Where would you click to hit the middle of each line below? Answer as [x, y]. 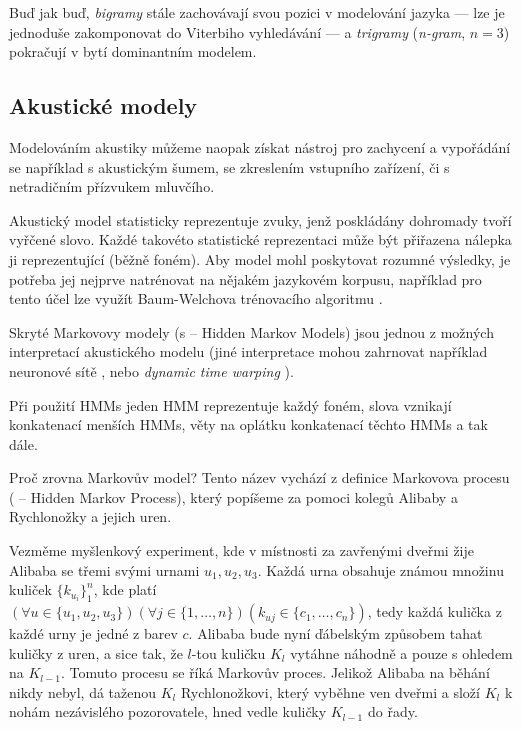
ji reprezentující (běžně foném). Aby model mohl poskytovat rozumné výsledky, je [260, 258]
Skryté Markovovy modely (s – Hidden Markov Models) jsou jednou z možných [251, 331]
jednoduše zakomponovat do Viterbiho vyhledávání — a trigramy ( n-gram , [237, 31]
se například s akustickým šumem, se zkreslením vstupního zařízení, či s [229, 166]
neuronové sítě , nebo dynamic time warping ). [151, 370]
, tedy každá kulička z [434, 611]
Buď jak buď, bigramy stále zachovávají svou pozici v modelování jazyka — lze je [257, 12]
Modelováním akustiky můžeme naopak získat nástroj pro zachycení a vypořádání [260, 146]
